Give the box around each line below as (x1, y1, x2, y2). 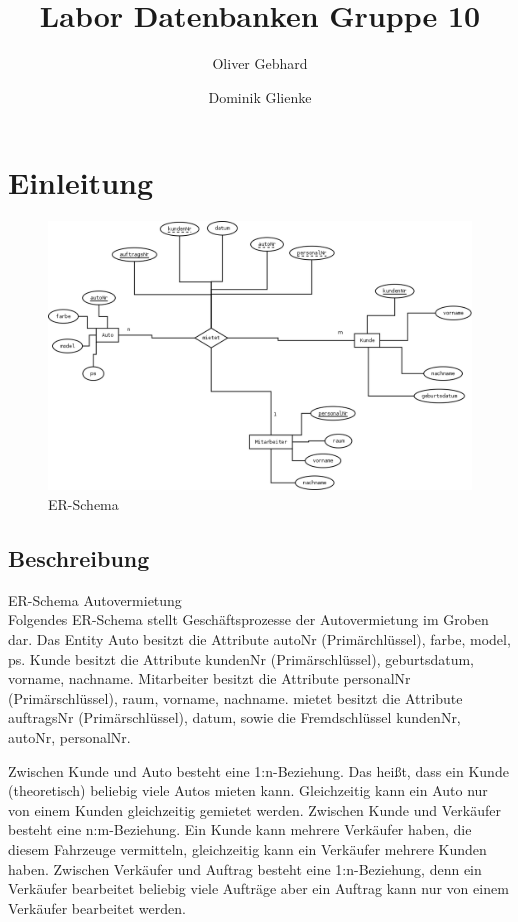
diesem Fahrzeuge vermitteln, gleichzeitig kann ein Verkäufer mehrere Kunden (8, 838, 487, 859)
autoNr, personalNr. (8, 726, 131, 747)
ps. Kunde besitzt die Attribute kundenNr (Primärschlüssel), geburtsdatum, (8, 648, 475, 669)
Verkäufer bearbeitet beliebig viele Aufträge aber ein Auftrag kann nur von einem (8, 878, 509, 899)
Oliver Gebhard (212, 53, 308, 74)
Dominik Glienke (208, 86, 312, 107)
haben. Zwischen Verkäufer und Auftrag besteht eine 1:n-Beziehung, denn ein (8, 858, 482, 879)
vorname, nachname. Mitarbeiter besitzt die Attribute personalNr (8, 668, 411, 689)
